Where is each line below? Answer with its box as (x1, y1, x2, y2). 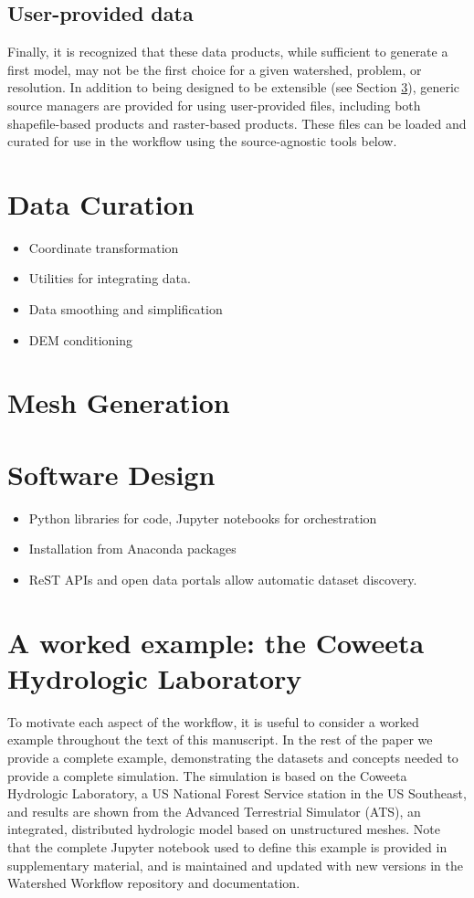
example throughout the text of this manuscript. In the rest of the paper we (7, 730, 433, 749)
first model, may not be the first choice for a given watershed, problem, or (7, 59, 422, 79)
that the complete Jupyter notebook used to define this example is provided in (7, 838, 448, 857)
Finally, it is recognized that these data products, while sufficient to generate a (7, 42, 448, 61)
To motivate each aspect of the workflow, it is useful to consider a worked (7, 712, 419, 731)
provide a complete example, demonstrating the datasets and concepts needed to (7, 748, 458, 767)
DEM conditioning (28, 330, 133, 349)
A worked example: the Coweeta (7, 623, 425, 660)
